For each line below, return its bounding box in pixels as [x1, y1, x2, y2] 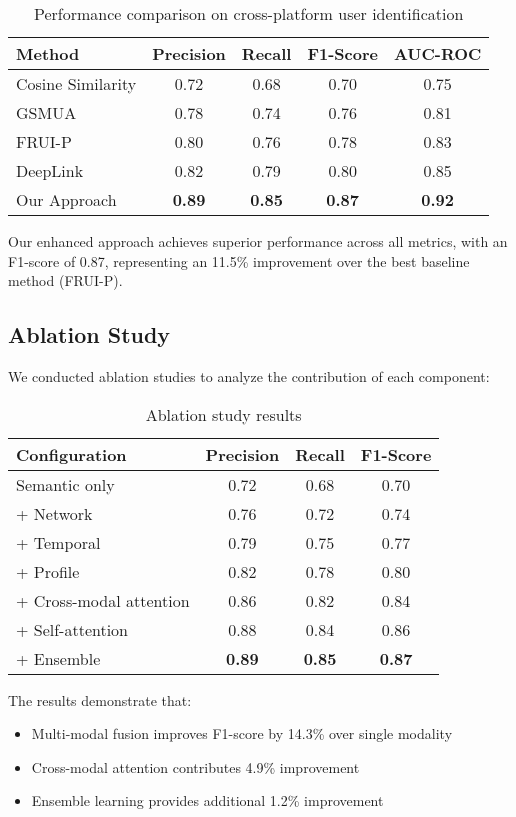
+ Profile [16, 559, 80, 583]
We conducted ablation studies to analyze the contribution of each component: [8, 365, 490, 386]
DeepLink [16, 159, 84, 182]
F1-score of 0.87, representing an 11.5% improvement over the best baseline [8, 250, 470, 271]
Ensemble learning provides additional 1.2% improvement [31, 790, 384, 811]
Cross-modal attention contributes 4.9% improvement [31, 756, 360, 777]
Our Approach [16, 188, 117, 211]
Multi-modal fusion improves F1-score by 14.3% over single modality [31, 723, 453, 744]
